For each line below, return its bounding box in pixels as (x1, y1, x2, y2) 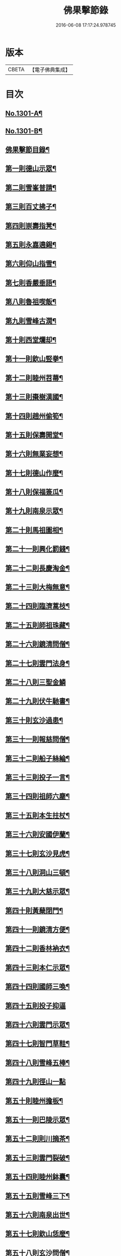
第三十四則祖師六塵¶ (5, 792, 70, 801)
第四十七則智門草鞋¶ (5, 1039, 70, 1048)
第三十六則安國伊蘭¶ (5, 830, 70, 839)
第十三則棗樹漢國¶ (5, 393, 63, 401)
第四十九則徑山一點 (5, 1077, 66, 1086)
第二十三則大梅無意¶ (5, 583, 70, 592)
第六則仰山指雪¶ (5, 259, 57, 268)
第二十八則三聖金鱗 (5, 677, 66, 687)
